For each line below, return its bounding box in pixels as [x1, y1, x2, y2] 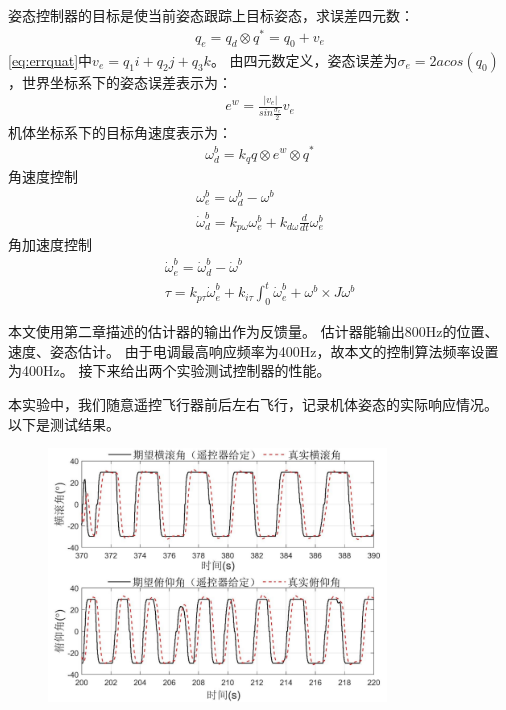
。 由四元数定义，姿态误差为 [210, 49, 398, 70]
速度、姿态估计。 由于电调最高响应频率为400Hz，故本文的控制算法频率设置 [8, 340, 499, 361]
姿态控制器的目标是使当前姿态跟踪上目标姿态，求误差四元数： [8, 5, 414, 25]
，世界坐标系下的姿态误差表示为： [8, 71, 232, 92]
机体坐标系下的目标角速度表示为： [8, 121, 232, 142]
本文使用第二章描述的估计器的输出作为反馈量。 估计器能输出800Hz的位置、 [8, 321, 499, 342]
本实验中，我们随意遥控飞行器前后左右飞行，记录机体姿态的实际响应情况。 [8, 393, 498, 414]
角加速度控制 [8, 234, 92, 255]
